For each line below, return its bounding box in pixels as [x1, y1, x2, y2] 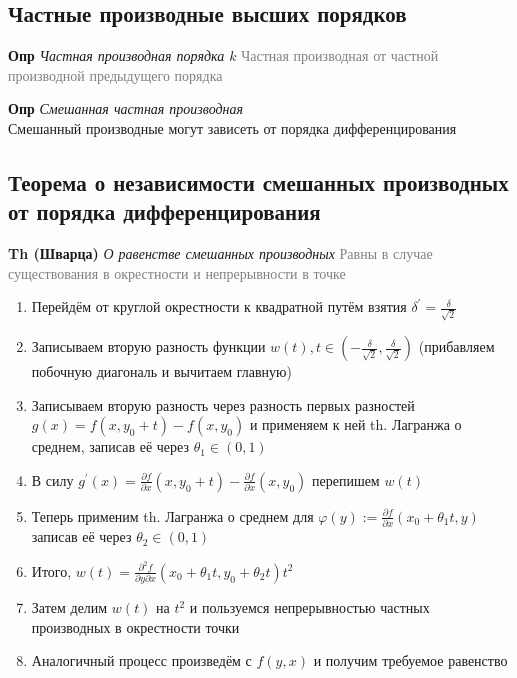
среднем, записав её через [31, 436, 189, 457]
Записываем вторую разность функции [31, 336, 266, 357]
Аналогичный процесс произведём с [31, 650, 252, 671]
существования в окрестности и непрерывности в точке [8, 262, 346, 283]
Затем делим [31, 597, 108, 618]
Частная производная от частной [241, 45, 439, 66]
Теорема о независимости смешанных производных [8, 166, 509, 197]
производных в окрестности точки [31, 616, 240, 637]
